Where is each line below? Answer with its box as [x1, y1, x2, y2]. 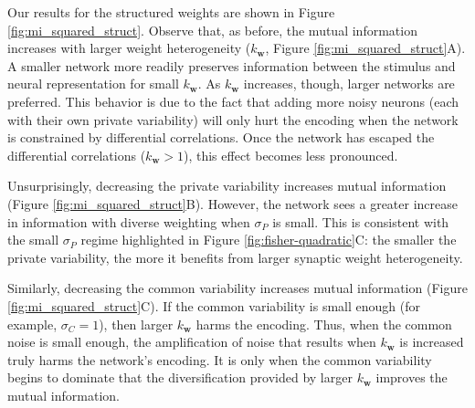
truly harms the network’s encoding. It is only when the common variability [7, 350, 432, 369]
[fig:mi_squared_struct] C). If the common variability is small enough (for [7, 296, 420, 315]
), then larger [99, 314, 174, 333]
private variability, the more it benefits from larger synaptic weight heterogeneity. [7, 247, 463, 267]
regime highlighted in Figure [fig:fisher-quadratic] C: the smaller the [80, 230, 457, 249]
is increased [399, 332, 464, 351]
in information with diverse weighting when [7, 212, 250, 231]
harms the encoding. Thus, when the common [195, 314, 452, 333]
